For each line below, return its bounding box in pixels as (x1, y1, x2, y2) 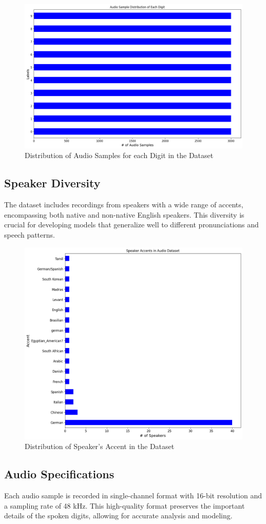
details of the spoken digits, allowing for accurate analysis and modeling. (4, 510, 233, 521)
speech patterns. (4, 229, 55, 240)
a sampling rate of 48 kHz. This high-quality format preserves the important (4, 500, 245, 511)
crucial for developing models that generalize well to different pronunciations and (4, 219, 259, 230)
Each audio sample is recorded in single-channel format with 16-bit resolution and (4, 490, 262, 501)
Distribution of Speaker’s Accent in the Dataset (25, 441, 175, 452)
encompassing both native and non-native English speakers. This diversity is (4, 209, 244, 220)
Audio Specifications (4, 466, 115, 482)
